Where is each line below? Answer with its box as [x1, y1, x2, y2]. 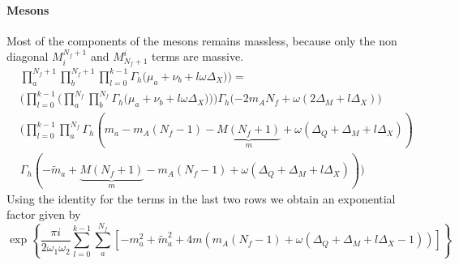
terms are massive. [151, 48, 244, 65]
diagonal [6, 48, 49, 65]
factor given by [6, 206, 81, 223]
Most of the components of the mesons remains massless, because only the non [6, 32, 397, 49]
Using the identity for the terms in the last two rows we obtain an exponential [6, 190, 396, 207]
